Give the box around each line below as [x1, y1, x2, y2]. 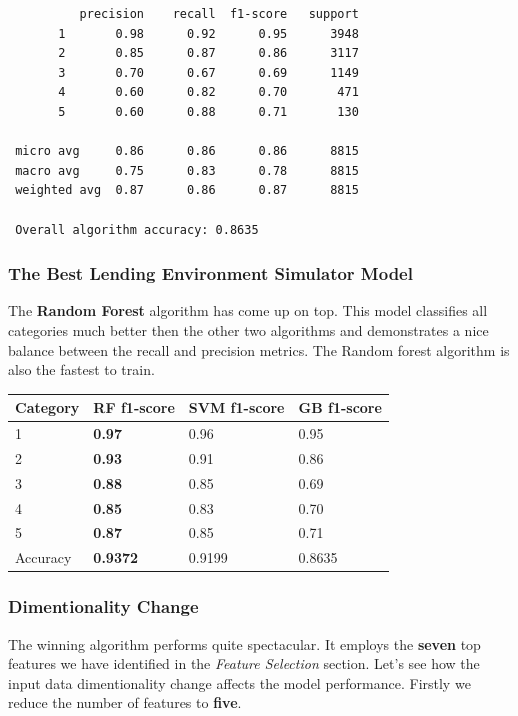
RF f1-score [93, 397, 175, 418]
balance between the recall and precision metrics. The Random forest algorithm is [8, 339, 510, 360]
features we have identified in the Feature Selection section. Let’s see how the [8, 653, 480, 674]
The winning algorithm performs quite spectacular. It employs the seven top [8, 633, 481, 654]
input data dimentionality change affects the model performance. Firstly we [8, 672, 471, 693]
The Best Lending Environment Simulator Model [8, 261, 413, 286]
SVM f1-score [188, 397, 285, 418]
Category [15, 397, 80, 418]
